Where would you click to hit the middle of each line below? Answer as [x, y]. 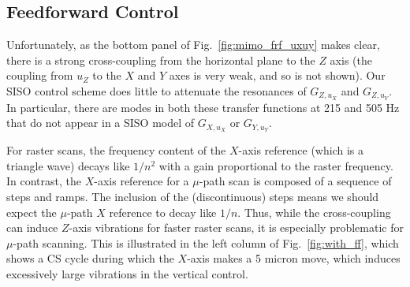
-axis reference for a [142, 181]
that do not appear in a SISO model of [101, 123]
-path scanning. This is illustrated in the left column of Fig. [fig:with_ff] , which [206, 242]
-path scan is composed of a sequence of [295, 181]
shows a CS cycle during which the [90, 258]
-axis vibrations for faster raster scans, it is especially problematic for [236, 227]
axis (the [351, 60]
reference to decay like [163, 212]
